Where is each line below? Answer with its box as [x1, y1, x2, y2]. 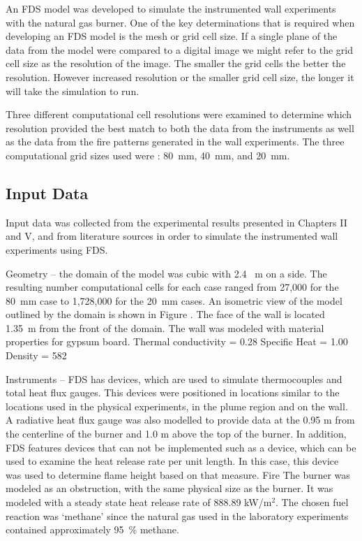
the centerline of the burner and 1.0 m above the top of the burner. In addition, [6, 426, 347, 441]
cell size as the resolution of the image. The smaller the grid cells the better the [6, 56, 346, 71]
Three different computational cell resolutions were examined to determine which [6, 107, 352, 122]
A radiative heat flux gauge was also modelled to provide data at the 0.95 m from [6, 412, 355, 427]
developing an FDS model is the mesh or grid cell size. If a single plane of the [6, 29, 338, 43]
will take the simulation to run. [6, 83, 139, 98]
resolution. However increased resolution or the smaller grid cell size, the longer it [6, 69, 354, 84]
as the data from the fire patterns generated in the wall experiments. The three [6, 134, 345, 149]
